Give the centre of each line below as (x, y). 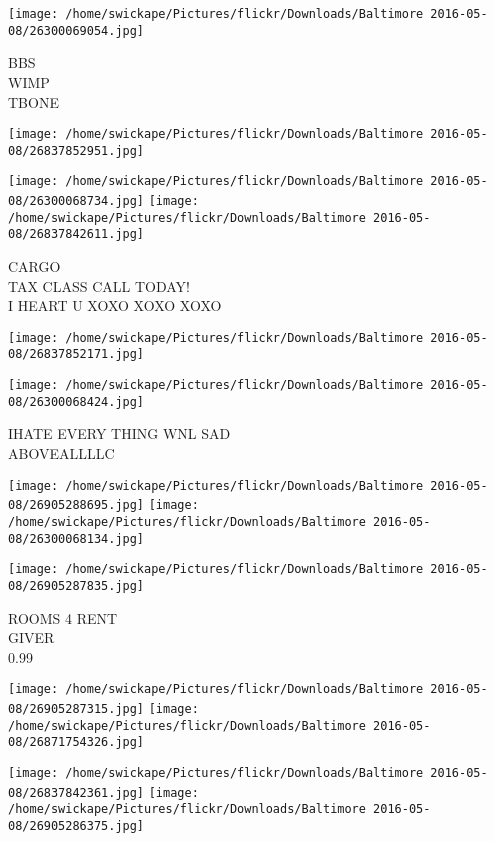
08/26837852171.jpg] (76, 354)
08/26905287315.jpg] (76, 709)
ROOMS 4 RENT (63, 617)
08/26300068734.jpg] (76, 201)
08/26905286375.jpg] (76, 825)
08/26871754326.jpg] (76, 742)
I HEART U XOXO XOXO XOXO (115, 305)
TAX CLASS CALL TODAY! (99, 285)
